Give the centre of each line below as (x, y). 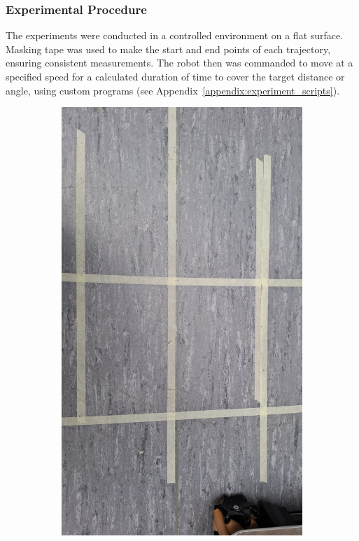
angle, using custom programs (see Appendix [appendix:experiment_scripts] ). (173, 90)
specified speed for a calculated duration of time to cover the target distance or (175, 76)
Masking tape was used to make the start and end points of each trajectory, (168, 49)
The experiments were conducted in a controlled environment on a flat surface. (175, 35)
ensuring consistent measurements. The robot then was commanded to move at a (179, 63)
